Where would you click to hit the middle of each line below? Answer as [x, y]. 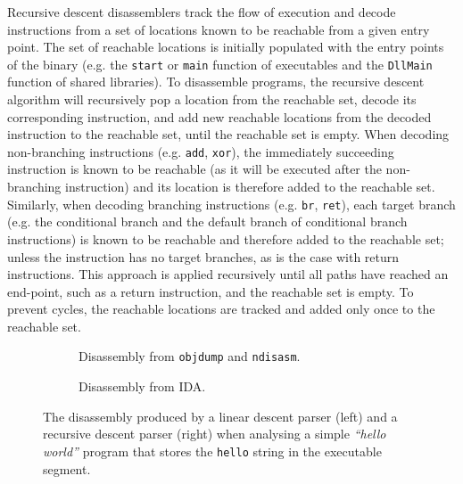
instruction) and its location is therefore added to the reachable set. [250, 187]
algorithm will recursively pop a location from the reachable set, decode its [212, 99]
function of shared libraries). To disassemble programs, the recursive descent [216, 82]
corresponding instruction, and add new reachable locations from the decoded [219, 116]
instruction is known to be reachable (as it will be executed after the [194, 169]
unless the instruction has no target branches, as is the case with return [203, 256]
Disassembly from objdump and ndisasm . [190, 356]
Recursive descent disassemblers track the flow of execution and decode [202, 12]
